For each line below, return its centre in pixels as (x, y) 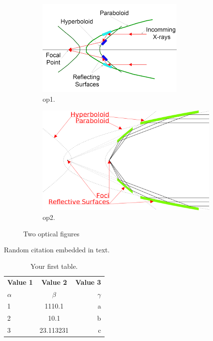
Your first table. (54, 266)
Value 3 (88, 282)
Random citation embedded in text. (57, 250)
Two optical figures (52, 233)
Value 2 (54, 282)
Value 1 (20, 282)
